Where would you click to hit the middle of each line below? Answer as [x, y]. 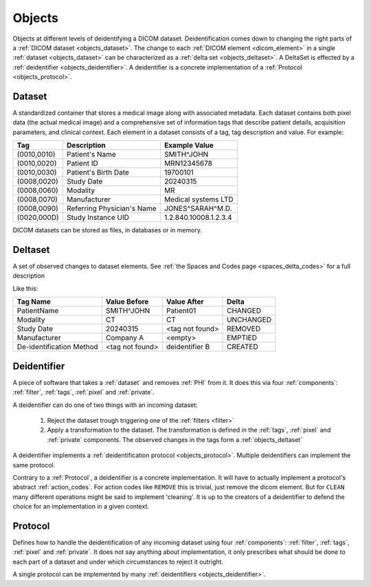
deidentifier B [188, 347]
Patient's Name [91, 155]
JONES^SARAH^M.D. [198, 208]
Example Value [189, 146]
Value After [185, 302]
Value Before [127, 302]
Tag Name [34, 302]
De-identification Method [58, 347]
